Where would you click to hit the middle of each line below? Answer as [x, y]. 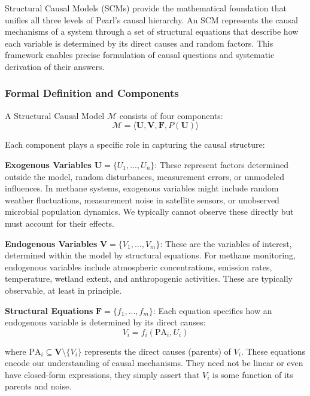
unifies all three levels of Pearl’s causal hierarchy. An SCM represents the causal [151, 19]
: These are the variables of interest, [226, 243]
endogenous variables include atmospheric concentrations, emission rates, [139, 266]
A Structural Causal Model [55, 115]
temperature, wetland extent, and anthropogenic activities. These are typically [149, 278]
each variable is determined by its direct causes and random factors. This [139, 43]
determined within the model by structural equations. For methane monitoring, [150, 255]
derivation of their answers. [55, 66]
